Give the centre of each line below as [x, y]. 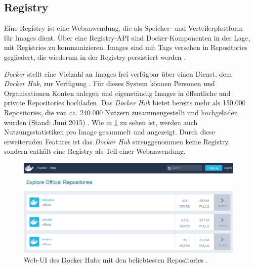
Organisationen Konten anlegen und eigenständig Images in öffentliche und [117, 93]
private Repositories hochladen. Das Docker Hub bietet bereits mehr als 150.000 [125, 103]
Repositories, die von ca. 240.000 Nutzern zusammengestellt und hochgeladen [121, 112]
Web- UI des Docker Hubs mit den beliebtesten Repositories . [116, 260]
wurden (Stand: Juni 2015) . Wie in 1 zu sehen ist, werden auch [101, 122]
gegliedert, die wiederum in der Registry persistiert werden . [95, 57]
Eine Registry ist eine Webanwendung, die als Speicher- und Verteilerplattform [124, 28]
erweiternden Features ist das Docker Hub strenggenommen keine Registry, [117, 141]
